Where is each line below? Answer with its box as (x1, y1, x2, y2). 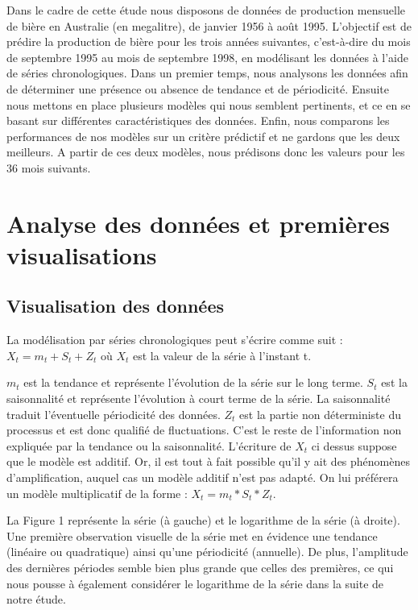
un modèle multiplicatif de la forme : (6, 484, 188, 501)
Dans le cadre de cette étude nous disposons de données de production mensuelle (6, 2, 406, 18)
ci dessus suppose (311, 437, 397, 454)
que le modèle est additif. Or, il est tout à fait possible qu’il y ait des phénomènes (6, 453, 410, 470)
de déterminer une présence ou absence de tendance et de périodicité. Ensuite (6, 80, 389, 97)
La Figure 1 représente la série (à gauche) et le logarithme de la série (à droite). (6, 512, 400, 529)
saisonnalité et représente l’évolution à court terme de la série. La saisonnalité (6, 390, 391, 407)
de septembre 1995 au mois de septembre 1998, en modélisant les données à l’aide (6, 48, 409, 65)
